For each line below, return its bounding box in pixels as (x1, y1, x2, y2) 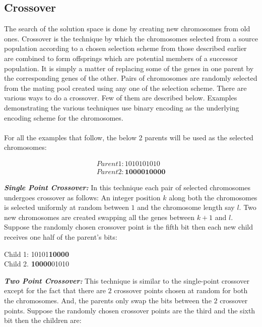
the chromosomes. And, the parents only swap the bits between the (4, 295, 212, 305)
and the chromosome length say (137, 202, 235, 212)
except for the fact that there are (4, 285, 106, 296)
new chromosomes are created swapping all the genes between (4, 211, 194, 222)
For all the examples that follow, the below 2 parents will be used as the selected (4, 132, 253, 142)
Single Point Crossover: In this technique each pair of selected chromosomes (4, 182, 251, 192)
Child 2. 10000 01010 (4, 258, 69, 269)
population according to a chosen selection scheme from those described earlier (4, 43, 247, 53)
